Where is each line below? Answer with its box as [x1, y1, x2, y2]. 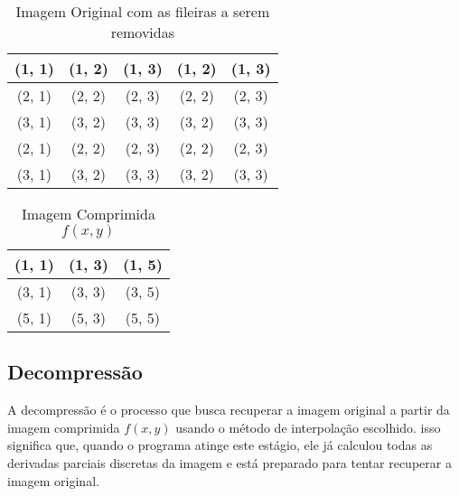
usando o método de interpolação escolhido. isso [175, 417, 441, 436]
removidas [110, 22, 175, 42]
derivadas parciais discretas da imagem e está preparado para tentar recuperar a [7, 453, 452, 472]
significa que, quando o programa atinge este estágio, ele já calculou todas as [7, 435, 433, 454]
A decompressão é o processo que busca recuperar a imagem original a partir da [7, 400, 450, 419]
